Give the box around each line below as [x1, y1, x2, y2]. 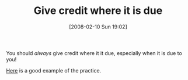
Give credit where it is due [33, 4, 163, 17]
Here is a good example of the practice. [6, 67, 102, 74]
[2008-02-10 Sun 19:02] [69, 23, 127, 30]
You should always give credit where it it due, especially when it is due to [6, 49, 182, 56]
